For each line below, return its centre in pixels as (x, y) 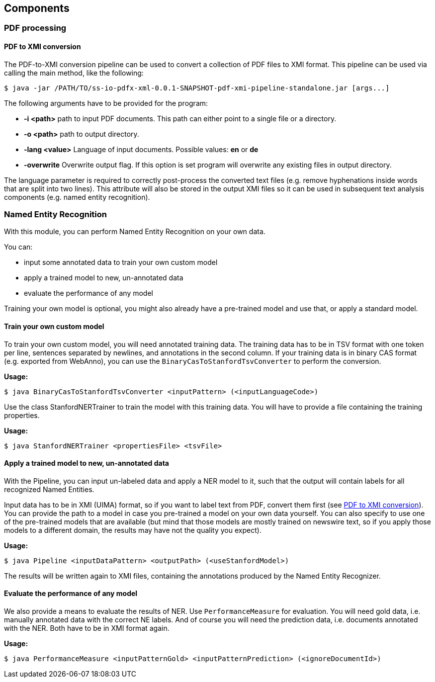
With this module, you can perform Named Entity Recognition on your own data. (135, 232)
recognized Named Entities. (49, 489)
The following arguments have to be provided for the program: (106, 103)
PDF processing (35, 28)
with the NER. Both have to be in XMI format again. (87, 628)
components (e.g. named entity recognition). (77, 197)
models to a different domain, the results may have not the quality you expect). (133, 530)
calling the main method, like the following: (74, 73)
